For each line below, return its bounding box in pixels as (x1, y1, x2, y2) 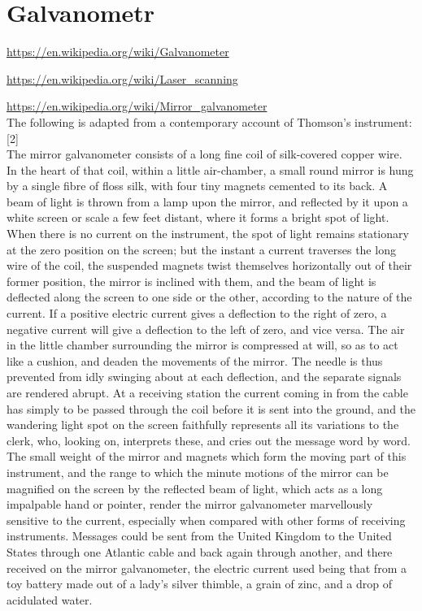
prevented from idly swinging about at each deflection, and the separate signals (7, 368, 402, 385)
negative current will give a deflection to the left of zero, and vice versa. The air (7, 320, 405, 337)
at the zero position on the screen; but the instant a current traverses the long (7, 240, 396, 258)
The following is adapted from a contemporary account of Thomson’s (7, 113, 351, 130)
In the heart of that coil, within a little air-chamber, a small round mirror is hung (7, 161, 414, 178)
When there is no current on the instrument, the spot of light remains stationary (7, 225, 409, 242)
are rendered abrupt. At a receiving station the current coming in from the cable (7, 384, 408, 401)
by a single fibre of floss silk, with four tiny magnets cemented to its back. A (7, 177, 388, 194)
